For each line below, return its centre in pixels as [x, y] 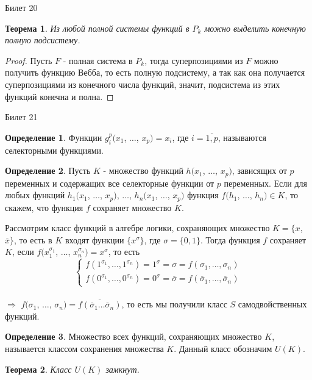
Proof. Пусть [29, 60]
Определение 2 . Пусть [48, 170]
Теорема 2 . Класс [38, 369]
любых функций [35, 195]
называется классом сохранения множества [84, 348]
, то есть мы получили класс [174, 304]
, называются [242, 137]
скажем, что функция [44, 207]
